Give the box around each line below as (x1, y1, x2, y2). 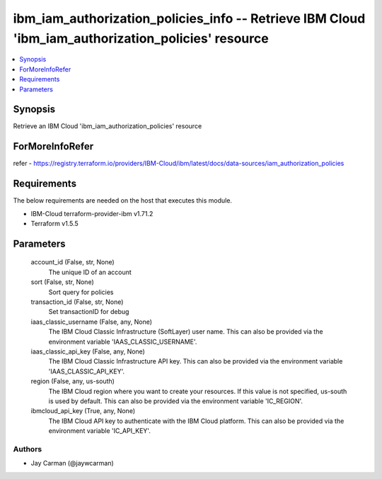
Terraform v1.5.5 (30, 220, 79, 228)
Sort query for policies (48, 288, 114, 296)
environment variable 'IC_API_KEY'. (48, 427, 151, 435)
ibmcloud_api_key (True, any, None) (30, 407, 136, 415)
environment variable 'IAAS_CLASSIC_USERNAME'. (48, 337, 197, 346)
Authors (13, 444, 42, 453)
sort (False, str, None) (30, 278, 95, 286)
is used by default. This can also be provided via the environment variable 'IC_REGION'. (48, 397, 303, 405)
